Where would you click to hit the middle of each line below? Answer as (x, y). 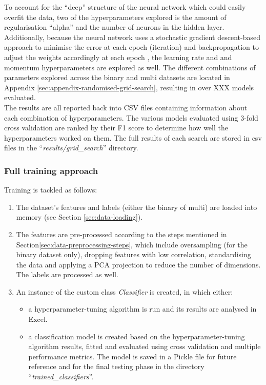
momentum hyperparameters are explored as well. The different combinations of (130, 67)
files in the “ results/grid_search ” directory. (71, 148)
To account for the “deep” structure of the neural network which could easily (125, 7)
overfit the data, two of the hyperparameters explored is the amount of (115, 17)
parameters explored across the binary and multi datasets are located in (117, 77)
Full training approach (51, 170)
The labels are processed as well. (67, 274)
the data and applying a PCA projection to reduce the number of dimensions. (138, 264)
